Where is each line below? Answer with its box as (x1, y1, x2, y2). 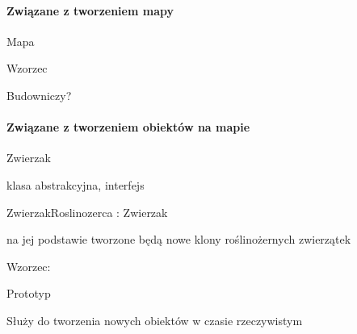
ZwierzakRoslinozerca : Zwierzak (6, 203, 168, 220)
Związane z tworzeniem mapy (6, 2, 174, 19)
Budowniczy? (6, 86, 72, 103)
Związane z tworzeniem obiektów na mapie (6, 119, 250, 136)
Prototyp (6, 285, 51, 302)
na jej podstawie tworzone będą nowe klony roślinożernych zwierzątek (6, 231, 351, 248)
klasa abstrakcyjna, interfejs (6, 176, 145, 193)
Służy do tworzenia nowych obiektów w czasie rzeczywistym (6, 311, 303, 328)
